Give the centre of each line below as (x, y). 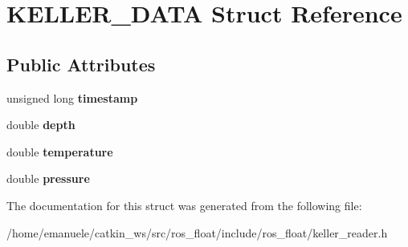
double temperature (60, 151)
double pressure (48, 178)
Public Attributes (81, 64)
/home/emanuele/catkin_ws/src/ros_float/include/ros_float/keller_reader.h (197, 232)
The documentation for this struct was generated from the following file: (184, 205)
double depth (41, 125)
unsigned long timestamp (72, 97)
